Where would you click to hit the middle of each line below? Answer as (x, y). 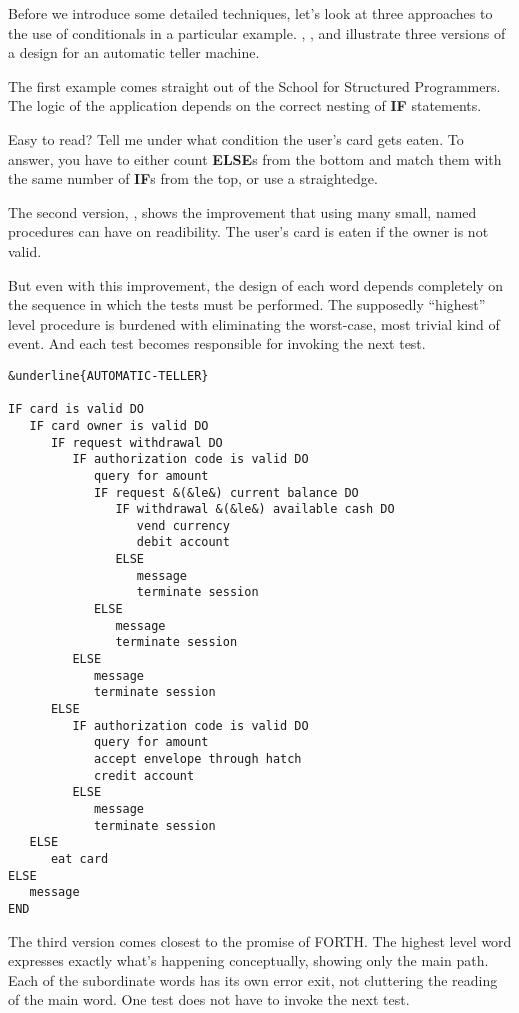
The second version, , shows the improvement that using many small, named (242, 211)
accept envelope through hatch (197, 759)
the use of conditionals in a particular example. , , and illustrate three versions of (257, 32)
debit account (183, 542)
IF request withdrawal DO (136, 442)
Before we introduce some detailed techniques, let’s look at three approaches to (250, 13)
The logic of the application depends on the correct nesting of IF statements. (245, 105)
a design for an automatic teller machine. (134, 52)
